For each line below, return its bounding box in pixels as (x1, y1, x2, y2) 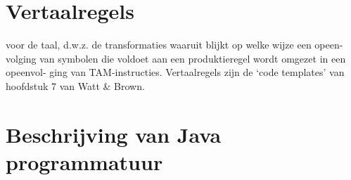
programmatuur (6, 147, 163, 176)
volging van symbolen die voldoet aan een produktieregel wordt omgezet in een (6, 51, 346, 65)
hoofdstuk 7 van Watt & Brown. (6, 78, 145, 93)
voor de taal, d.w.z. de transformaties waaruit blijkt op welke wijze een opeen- (6, 37, 343, 52)
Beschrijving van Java (6, 120, 222, 148)
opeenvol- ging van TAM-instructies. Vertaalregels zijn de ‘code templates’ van (6, 65, 345, 79)
